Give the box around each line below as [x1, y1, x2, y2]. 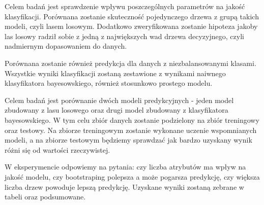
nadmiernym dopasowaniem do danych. [5, 41, 127, 51]
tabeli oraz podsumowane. [5, 191, 86, 202]
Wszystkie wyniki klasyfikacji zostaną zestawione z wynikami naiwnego [5, 67, 226, 78]
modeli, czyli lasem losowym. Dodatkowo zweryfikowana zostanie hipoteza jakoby [5, 21, 258, 31]
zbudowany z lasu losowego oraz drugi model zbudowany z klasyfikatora [5, 105, 228, 115]
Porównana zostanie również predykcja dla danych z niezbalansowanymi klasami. [5, 57, 256, 68]
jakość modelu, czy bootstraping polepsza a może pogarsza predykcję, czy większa [5, 171, 260, 182]
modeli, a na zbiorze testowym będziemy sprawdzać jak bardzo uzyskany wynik [5, 134, 252, 145]
